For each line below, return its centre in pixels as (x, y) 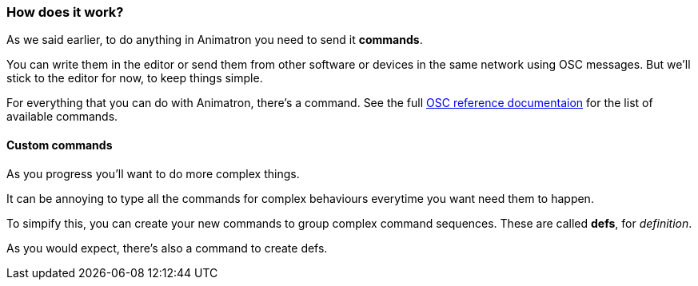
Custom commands (60, 145)
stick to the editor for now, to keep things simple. (135, 78)
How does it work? (65, 12)
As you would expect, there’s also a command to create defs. (167, 248)
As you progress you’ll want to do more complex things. (153, 173)
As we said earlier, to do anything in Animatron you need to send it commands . (215, 40)
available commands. (62, 117)
